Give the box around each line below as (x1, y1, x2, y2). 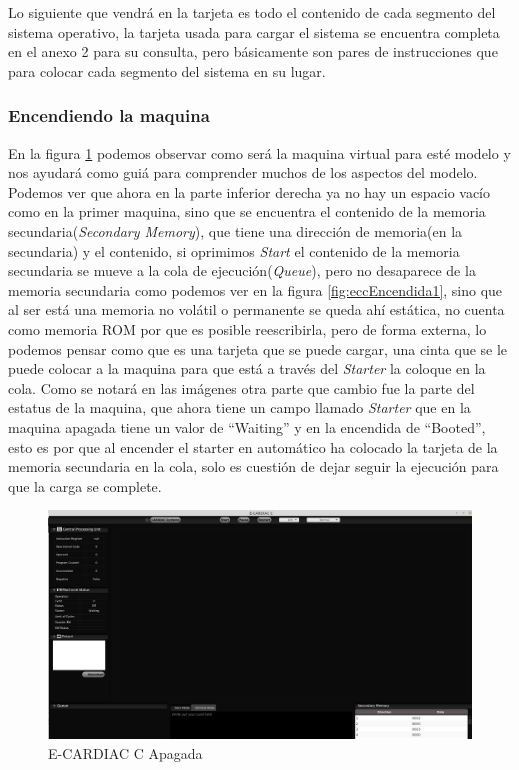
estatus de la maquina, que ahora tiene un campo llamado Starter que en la (8, 397, 471, 418)
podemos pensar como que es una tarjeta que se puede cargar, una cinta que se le (8, 338, 508, 359)
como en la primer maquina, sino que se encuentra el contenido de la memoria (8, 201, 486, 222)
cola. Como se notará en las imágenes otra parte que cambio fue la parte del (8, 377, 475, 398)
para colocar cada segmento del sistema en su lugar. (8, 60, 326, 81)
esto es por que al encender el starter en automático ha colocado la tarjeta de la (8, 436, 498, 457)
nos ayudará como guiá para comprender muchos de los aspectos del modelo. (8, 162, 478, 183)
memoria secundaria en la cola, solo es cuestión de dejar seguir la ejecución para (8, 456, 499, 477)
